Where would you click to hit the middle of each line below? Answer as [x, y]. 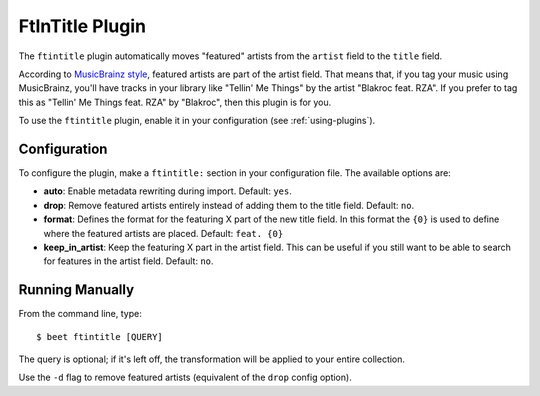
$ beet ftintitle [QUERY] [100, 336]
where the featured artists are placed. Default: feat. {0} [163, 233]
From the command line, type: [80, 314]
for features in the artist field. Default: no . [128, 261]
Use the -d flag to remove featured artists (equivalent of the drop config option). [185, 377]
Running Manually [76, 290]
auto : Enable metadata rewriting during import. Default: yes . [167, 191]
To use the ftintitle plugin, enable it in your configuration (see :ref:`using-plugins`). [197, 121]
